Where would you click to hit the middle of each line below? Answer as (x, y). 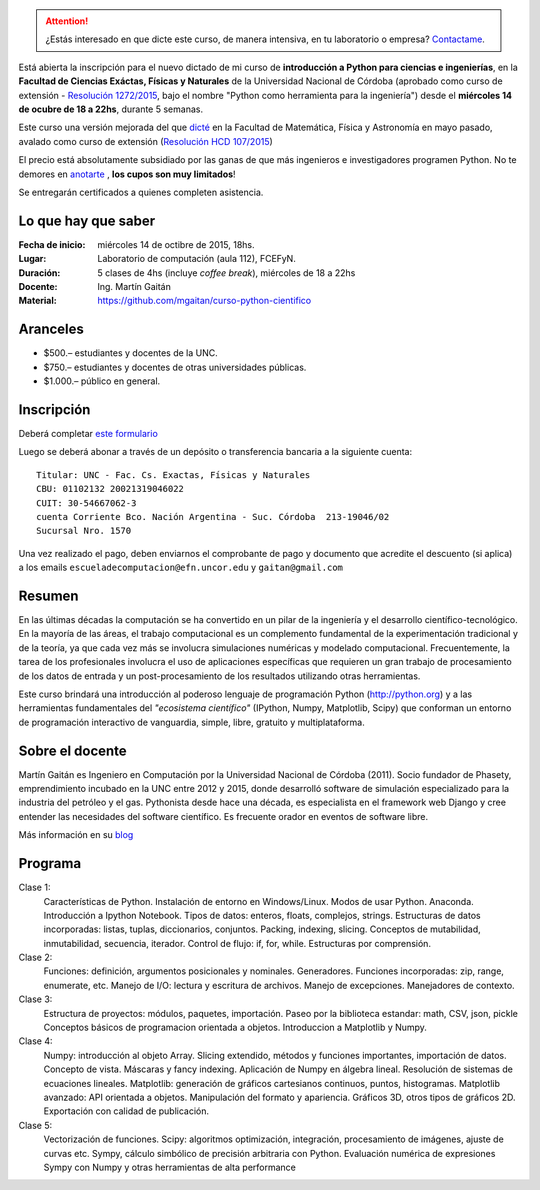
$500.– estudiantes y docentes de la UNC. (131, 353)
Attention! (67, 21)
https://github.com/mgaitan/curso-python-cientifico (204, 301)
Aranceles (51, 329)
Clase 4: (36, 1041)
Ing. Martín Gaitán (134, 286)
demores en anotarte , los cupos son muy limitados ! (127, 174)
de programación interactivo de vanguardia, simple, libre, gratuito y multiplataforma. (191, 722)
